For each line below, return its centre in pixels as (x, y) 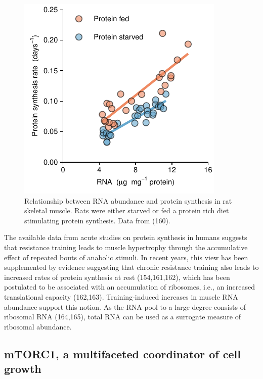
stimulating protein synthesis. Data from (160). (97, 220)
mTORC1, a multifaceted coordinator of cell (122, 353)
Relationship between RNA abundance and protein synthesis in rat (128, 200)
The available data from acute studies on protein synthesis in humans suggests (126, 237)
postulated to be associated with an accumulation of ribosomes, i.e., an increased (129, 287)
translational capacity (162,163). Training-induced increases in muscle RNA (121, 296)
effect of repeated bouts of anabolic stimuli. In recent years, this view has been (126, 257)
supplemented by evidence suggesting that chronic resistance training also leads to (131, 267)
